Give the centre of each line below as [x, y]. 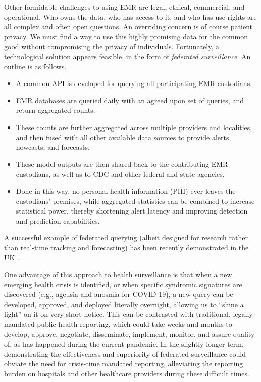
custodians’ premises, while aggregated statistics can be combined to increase [135, 201]
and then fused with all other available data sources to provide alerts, [123, 137]
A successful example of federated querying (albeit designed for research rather [126, 238]
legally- [244, 314]
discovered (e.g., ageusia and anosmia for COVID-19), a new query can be [119, 294]
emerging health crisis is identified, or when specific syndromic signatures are [123, 284]
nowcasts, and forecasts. [53, 147]
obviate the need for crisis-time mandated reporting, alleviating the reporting [124, 364]
